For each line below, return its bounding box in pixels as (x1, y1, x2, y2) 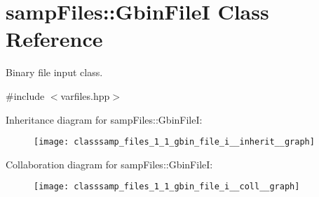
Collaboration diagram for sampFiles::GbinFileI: (6, 156, 213, 171)
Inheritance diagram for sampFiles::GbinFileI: (6, 112, 203, 126)
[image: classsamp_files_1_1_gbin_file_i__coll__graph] (34, 182, 300, 192)
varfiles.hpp (60, 88, 110, 103)
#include (6, 88, 45, 103)
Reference (6, 24, 103, 53)
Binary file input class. (6, 65, 103, 80)
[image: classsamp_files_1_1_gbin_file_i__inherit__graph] (34, 137, 315, 147)
